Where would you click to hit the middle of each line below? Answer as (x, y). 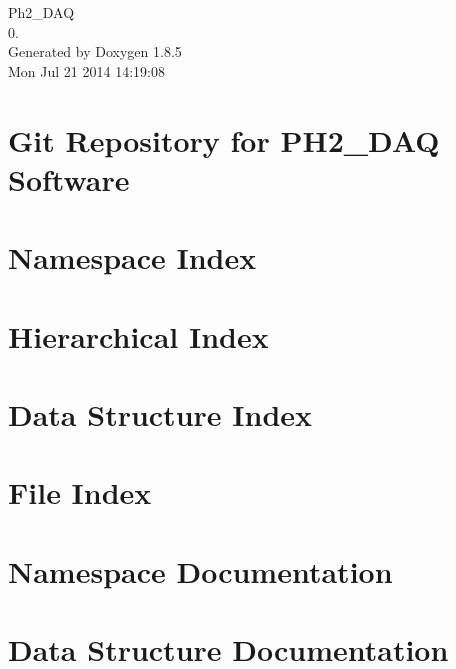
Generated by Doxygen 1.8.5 (95, 51)
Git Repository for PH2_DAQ (224, 139)
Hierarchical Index (138, 335)
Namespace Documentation (200, 570)
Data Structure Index (160, 413)
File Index (80, 492)
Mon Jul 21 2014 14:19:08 (86, 70)
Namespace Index (132, 257)
